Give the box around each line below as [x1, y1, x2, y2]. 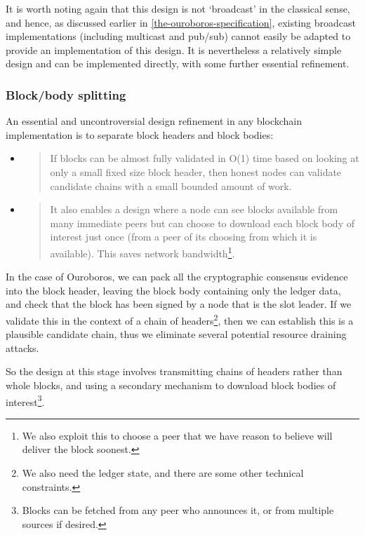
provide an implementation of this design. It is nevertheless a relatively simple [6, 42, 342, 57]
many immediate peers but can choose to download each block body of [50, 215, 354, 230]
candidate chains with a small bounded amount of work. [50, 178, 292, 193]
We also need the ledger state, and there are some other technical [22, 466, 304, 480]
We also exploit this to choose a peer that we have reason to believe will [22, 428, 333, 442]
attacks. [6, 340, 39, 355]
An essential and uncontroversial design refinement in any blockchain [6, 114, 302, 128]
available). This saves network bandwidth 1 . [50, 243, 235, 260]
